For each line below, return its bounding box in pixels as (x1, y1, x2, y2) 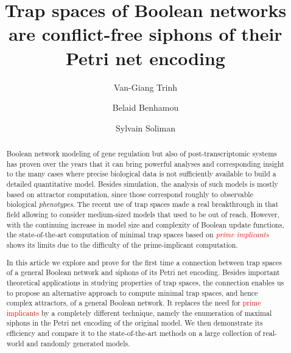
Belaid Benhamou (112, 101, 179, 114)
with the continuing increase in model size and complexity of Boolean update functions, (6, 219, 284, 229)
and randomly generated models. (26, 338, 130, 348)
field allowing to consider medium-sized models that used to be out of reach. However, (6, 209, 280, 220)
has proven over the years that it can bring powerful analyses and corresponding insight (6, 158, 284, 169)
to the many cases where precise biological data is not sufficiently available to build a (6, 169, 276, 179)
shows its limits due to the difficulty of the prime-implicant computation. (6, 239, 238, 250)
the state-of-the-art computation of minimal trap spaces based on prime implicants (6, 229, 269, 240)
